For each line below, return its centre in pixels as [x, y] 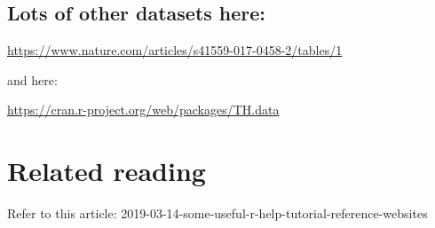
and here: [32, 79]
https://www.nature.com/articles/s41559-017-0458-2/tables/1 [175, 50]
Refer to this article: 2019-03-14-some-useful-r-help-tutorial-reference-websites [217, 213]
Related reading [107, 171]
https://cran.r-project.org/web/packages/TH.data [143, 110]
